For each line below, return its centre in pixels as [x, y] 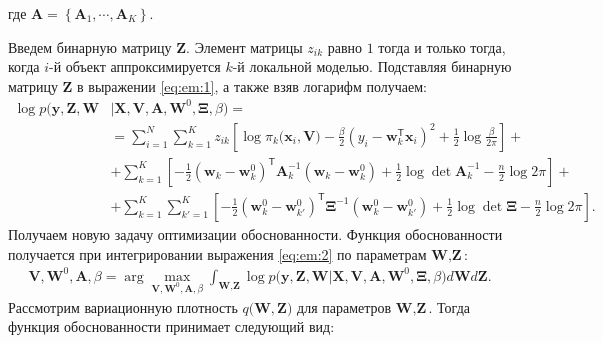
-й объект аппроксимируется [134, 66]
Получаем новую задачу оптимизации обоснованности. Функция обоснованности [255, 234]
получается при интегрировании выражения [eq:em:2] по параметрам [217, 253]
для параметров [344, 306]
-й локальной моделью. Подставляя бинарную [372, 66]
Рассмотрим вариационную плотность [123, 306]
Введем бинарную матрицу [90, 46]
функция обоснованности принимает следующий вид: [171, 326]
